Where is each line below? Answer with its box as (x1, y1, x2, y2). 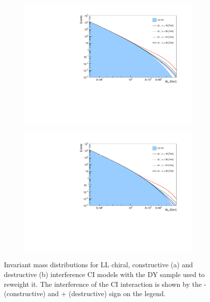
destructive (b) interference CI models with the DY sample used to (4, 269, 205, 279)
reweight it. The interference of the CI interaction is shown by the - (4, 279, 207, 289)
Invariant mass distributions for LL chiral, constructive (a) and (4, 259, 193, 270)
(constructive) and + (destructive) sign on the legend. (4, 288, 166, 299)
